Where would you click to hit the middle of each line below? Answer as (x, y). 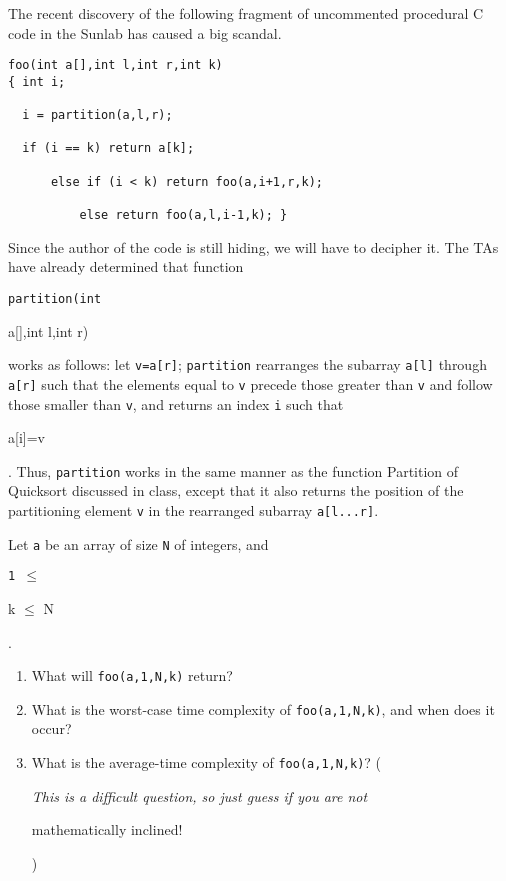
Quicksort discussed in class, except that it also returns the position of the (236, 490)
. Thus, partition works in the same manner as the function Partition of (233, 470)
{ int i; (37, 81)
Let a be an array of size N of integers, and (138, 543)
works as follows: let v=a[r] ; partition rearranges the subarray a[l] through (247, 364)
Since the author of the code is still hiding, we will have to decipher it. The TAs (253, 246)
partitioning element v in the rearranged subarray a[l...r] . (193, 510)
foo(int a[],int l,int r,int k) (115, 65)
